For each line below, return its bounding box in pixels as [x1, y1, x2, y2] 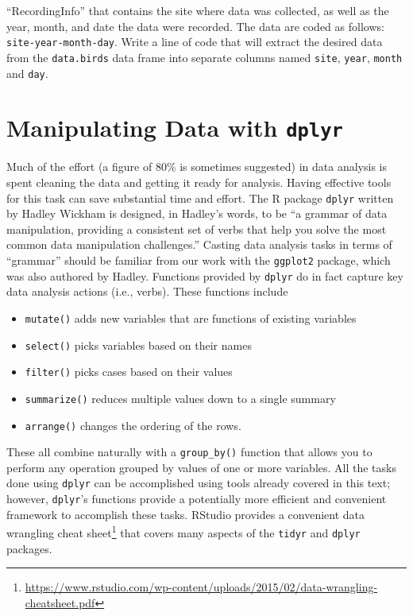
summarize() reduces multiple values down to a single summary [25, 389, 336, 406]
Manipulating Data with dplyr [6, 111, 343, 144]
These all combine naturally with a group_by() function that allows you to [6, 444, 372, 460]
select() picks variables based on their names [25, 336, 252, 353]
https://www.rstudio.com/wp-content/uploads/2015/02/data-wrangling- [25, 579, 378, 595]
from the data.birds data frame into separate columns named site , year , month [6, 48, 403, 65]
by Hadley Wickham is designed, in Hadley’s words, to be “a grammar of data [6, 205, 388, 222]
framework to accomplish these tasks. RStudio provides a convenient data [6, 506, 365, 522]
